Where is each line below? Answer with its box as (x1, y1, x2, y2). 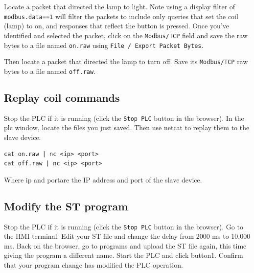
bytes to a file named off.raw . (4, 66, 96, 76)
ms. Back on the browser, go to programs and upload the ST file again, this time (4, 240, 247, 250)
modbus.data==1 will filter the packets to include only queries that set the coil (4, 11, 238, 21)
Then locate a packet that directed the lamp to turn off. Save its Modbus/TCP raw (4, 56, 248, 67)
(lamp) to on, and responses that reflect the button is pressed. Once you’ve (4, 21, 229, 31)
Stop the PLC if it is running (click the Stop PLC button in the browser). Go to (4, 221, 243, 231)
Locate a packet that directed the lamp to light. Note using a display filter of (4, 1, 235, 11)
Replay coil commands (4, 90, 120, 105)
